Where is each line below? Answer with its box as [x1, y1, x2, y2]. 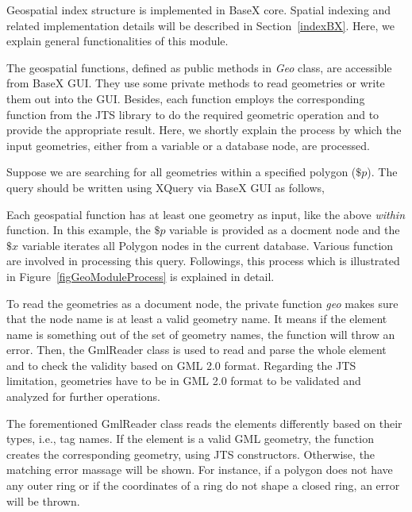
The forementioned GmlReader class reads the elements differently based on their [6, 414, 402, 431]
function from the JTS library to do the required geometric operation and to [6, 106, 379, 122]
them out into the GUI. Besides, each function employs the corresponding [6, 90, 365, 106]
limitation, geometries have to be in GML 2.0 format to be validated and [6, 372, 361, 389]
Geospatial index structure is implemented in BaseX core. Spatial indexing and [6, 2, 391, 17]
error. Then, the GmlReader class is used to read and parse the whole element [6, 341, 387, 358]
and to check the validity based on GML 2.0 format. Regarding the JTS [6, 356, 356, 373]
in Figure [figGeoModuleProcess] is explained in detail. [6, 268, 275, 284]
